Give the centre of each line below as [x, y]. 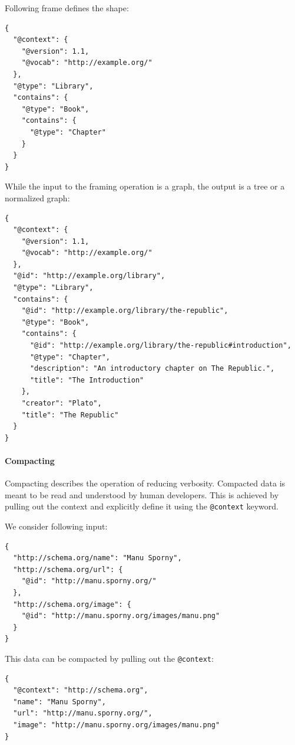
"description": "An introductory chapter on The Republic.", [152, 369]
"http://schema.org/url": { [68, 569]
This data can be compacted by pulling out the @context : [109, 658]
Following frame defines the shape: [67, 8]
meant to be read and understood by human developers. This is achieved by [142, 494]
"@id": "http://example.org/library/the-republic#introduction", [160, 346]
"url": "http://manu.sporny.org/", [83, 713]
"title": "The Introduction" [87, 380]
